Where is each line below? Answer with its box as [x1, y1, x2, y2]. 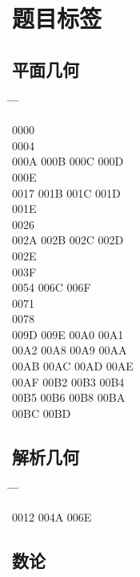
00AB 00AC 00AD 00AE [12, 358, 134, 374]
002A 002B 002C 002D [12, 231, 124, 248]
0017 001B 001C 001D [12, 184, 121, 201]
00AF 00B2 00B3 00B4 [12, 373, 125, 390]
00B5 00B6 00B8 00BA [12, 389, 126, 406]
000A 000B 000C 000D [12, 153, 124, 170]
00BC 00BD [12, 404, 71, 421]
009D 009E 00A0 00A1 [12, 325, 124, 342]
